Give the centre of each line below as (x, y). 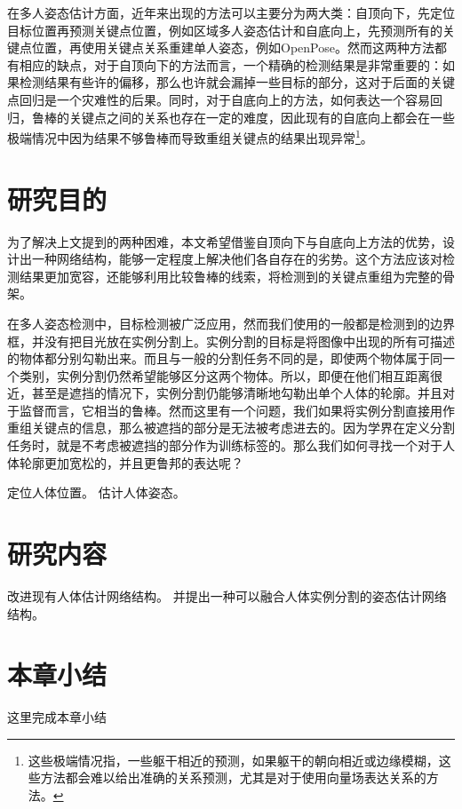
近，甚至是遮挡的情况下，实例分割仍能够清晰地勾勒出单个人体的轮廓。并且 (225, 393)
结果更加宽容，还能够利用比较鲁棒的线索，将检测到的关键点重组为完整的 (231, 276)
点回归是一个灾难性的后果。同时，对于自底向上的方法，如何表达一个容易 (219, 99)
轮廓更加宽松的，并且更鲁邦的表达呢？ (131, 462)
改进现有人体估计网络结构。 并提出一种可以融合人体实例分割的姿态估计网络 (227, 595)
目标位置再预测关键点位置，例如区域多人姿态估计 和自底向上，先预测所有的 (225, 30)
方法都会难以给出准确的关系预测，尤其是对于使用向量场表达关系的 (233, 777)
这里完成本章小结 (57, 717)
